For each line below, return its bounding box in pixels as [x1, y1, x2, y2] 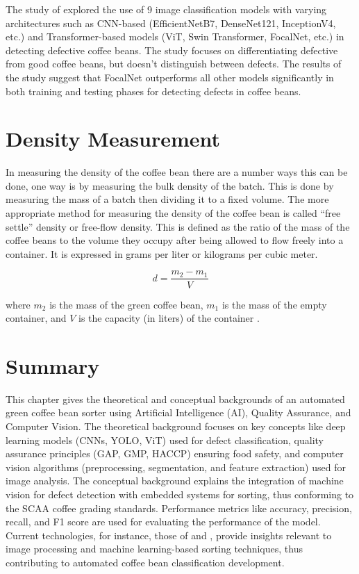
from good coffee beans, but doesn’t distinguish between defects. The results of [6, 56, 342, 71]
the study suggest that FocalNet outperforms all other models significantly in [6, 69, 334, 84]
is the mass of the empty [222, 297, 327, 311]
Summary [6, 351, 100, 379]
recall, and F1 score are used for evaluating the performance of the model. [6, 514, 321, 529]
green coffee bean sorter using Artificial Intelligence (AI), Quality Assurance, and [6, 405, 351, 420]
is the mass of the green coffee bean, [49, 297, 203, 311]
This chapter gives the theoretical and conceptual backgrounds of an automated [6, 391, 345, 406]
